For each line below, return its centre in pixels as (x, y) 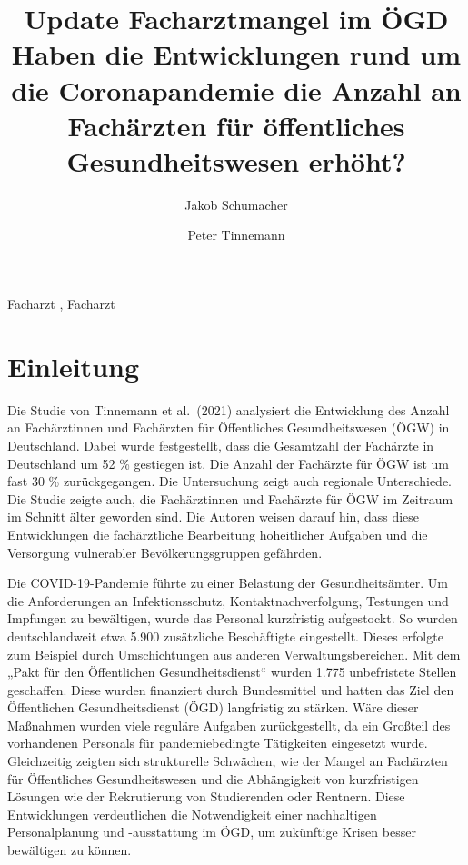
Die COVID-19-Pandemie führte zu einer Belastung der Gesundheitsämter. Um (228, 583)
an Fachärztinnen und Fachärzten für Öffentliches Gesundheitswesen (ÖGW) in (229, 428)
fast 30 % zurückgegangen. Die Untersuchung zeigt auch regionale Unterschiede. (229, 481)
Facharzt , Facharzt (61, 304)
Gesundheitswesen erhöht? (236, 160)
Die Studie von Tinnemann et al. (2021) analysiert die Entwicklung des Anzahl (229, 409)
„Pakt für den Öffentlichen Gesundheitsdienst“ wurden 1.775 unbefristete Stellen (232, 672)
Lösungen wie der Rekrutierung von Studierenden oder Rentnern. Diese (206, 796)
